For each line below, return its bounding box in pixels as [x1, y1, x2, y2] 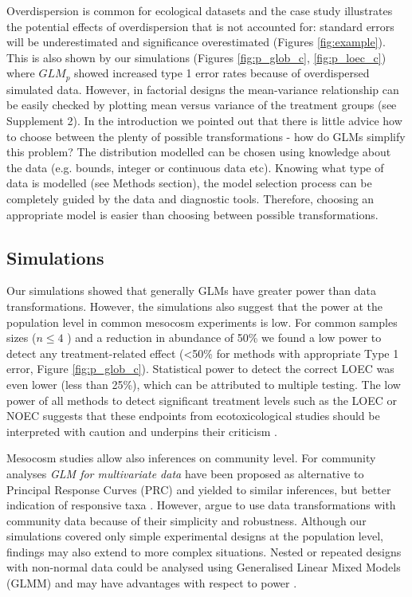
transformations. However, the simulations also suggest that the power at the [6, 297, 383, 314]
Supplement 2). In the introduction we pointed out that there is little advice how [6, 112, 402, 129]
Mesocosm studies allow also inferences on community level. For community [6, 450, 376, 466]
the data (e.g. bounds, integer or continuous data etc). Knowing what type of [6, 159, 384, 175]
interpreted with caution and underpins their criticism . [6, 422, 277, 439]
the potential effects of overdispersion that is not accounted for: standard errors [6, 18, 394, 34]
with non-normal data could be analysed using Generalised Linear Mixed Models [6, 559, 401, 575]
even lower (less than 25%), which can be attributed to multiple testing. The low [6, 375, 401, 392]
